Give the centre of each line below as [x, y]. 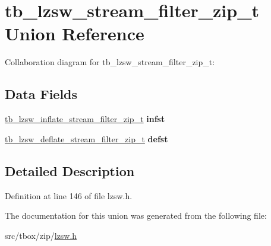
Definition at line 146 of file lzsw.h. [69, 195]
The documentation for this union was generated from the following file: [136, 215]
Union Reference [75, 33]
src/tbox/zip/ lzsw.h [41, 235]
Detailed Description [70, 170]
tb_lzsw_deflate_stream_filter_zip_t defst [86, 138]
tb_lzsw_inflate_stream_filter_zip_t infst [85, 119]
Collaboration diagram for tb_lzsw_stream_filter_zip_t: [110, 62]
